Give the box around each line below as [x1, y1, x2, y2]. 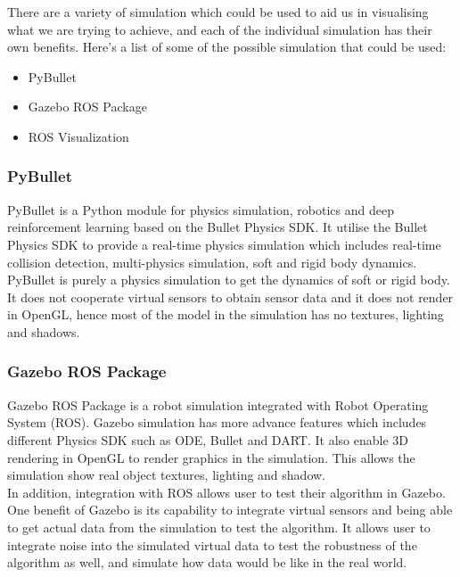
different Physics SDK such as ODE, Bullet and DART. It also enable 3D [7, 430, 408, 449]
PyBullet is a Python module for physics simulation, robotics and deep [7, 200, 394, 218]
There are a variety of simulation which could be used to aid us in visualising [7, 3, 429, 21]
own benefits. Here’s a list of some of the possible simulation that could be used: [7, 37, 447, 56]
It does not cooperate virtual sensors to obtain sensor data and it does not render [7, 287, 454, 306]
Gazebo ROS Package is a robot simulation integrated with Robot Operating [7, 395, 429, 414]
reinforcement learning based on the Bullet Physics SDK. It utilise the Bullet [7, 218, 428, 236]
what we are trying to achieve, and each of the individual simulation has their [7, 20, 432, 38]
